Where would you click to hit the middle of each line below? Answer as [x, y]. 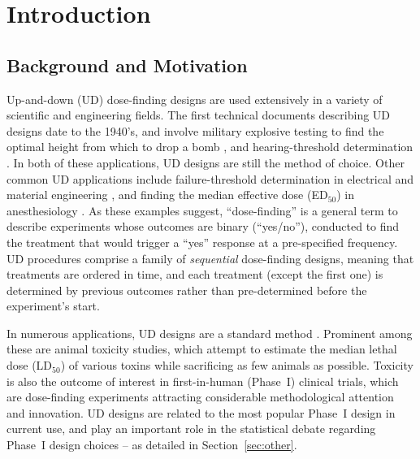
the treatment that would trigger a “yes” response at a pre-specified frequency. [202, 242]
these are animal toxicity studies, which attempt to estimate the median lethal [202, 349]
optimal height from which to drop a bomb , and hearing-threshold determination [210, 147]
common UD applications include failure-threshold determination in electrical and [210, 178]
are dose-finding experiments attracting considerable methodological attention [200, 397]
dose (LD [30, 365]
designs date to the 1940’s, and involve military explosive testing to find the [195, 130]
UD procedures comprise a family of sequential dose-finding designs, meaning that [210, 258]
